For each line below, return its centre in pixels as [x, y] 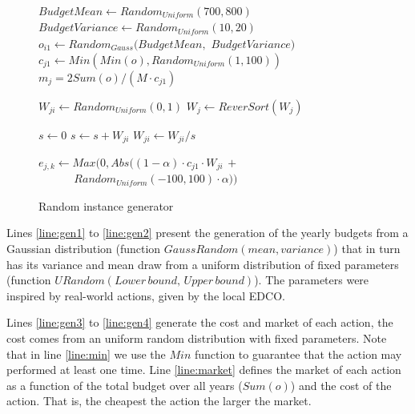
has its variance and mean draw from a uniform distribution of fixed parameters [203, 264]
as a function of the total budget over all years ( [125, 385]
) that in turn [367, 249]
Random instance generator [106, 205]
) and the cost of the [341, 385]
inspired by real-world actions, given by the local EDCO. [146, 295]
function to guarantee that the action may [298, 354]
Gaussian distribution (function [84, 249]
